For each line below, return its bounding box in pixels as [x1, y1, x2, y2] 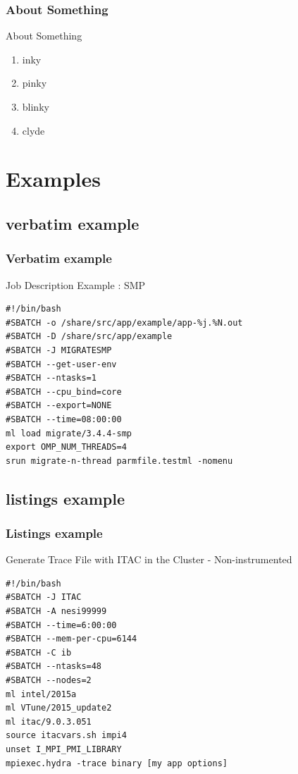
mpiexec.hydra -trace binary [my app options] [6, 758, 228, 768]
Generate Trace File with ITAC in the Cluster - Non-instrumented [6, 552, 292, 567]
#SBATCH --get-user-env [6, 359, 117, 369]
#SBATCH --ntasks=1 [6, 373, 97, 383]
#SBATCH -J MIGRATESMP [6, 345, 112, 355]
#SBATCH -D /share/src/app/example [6, 331, 173, 342]
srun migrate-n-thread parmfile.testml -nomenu [6, 455, 233, 466]
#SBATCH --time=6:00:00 [6, 620, 117, 630]
